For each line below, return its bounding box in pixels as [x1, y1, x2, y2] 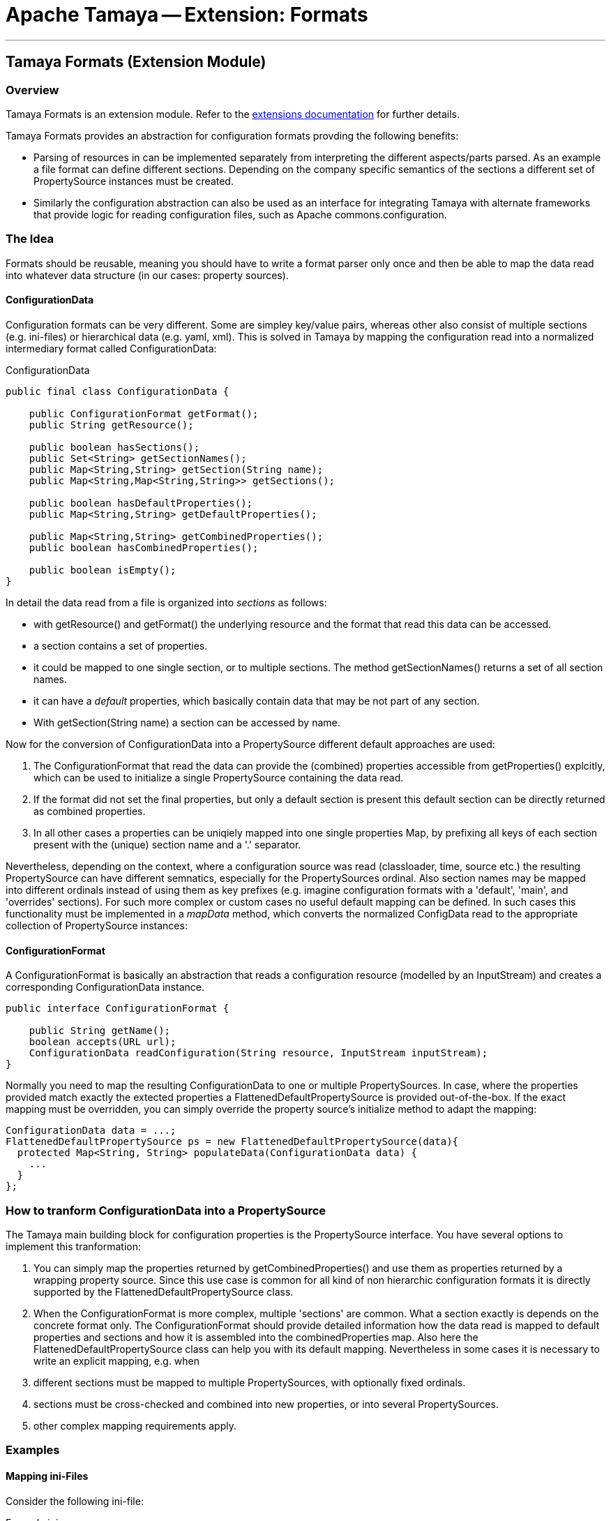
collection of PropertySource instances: [6, 919, 188, 931]
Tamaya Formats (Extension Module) [6, 53, 266, 71]
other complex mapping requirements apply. [33, 1419, 236, 1432]
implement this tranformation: [6, 1240, 142, 1252]
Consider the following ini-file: [6, 1494, 144, 1507]
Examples [6, 1443, 60, 1458]
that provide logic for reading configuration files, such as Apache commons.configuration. [33, 208, 447, 220]
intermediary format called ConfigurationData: [6, 342, 217, 354]
